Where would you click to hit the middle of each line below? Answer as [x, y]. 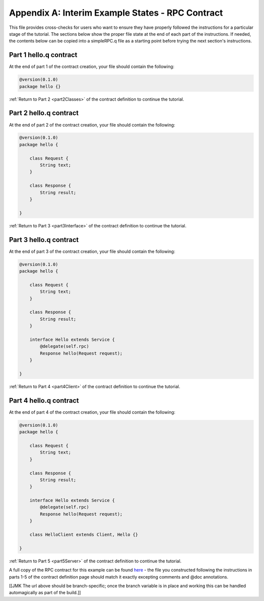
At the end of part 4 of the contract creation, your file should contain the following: [92, 412]
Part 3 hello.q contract [44, 240]
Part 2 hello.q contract [44, 113]
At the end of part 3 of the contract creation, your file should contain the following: [92, 251]
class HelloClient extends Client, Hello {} [84, 535]
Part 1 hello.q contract [43, 55]
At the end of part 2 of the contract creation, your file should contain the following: [92, 125]
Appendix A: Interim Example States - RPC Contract [116, 13]
